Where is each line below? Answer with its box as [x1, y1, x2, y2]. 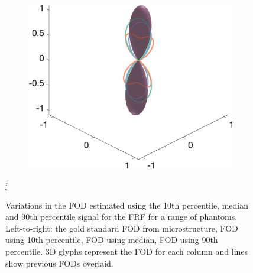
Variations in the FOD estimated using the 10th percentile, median [5, 199, 248, 211]
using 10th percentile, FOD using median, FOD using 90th [5, 233, 218, 246]
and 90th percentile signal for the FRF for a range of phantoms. [5, 210, 238, 223]
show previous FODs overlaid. [5, 256, 113, 269]
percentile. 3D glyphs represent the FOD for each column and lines [5, 245, 248, 258]
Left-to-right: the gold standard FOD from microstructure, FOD [5, 222, 238, 234]
